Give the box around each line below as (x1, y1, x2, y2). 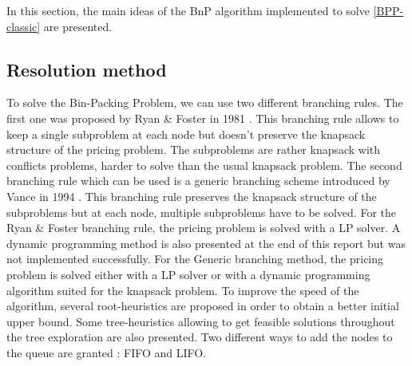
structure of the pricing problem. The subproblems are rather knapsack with (6, 141, 381, 158)
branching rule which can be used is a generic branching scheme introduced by (6, 172, 390, 189)
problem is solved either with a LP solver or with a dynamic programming (6, 266, 370, 282)
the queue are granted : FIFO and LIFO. (6, 344, 207, 360)
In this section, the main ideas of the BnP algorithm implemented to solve (6, 2, 370, 18)
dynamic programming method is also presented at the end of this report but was (6, 234, 406, 251)
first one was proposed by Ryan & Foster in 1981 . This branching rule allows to (6, 109, 399, 126)
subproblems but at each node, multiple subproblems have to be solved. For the (6, 203, 396, 220)
